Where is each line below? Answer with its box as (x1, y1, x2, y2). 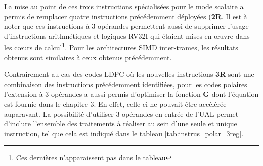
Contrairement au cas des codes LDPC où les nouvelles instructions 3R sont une (4, 69, 254, 79)
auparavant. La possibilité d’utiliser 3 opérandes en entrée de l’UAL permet (4, 108, 239, 119)
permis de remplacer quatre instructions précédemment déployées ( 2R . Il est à (4, 11, 247, 21)
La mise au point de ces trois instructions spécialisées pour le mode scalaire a (4, 1, 244, 11)
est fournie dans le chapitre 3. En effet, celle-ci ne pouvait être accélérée (4, 99, 227, 109)
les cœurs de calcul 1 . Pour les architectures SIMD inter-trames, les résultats (4, 41, 238, 53)
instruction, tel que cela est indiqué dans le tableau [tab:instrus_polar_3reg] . (4, 128, 244, 138)
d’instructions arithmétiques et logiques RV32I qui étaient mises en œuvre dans (4, 30, 250, 41)
